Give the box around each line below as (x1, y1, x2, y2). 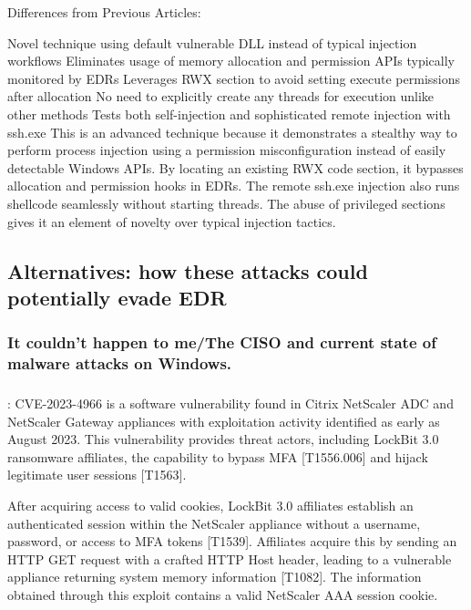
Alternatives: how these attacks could (7, 256, 368, 284)
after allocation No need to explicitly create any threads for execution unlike (7, 87, 435, 106)
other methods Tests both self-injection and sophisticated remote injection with (7, 104, 451, 123)
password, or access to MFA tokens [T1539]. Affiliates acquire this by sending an (7, 532, 457, 551)
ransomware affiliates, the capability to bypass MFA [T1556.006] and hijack (7, 447, 428, 466)
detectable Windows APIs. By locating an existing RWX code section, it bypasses (7, 158, 464, 177)
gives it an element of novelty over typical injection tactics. (7, 212, 336, 231)
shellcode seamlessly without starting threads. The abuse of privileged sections (7, 193, 445, 212)
